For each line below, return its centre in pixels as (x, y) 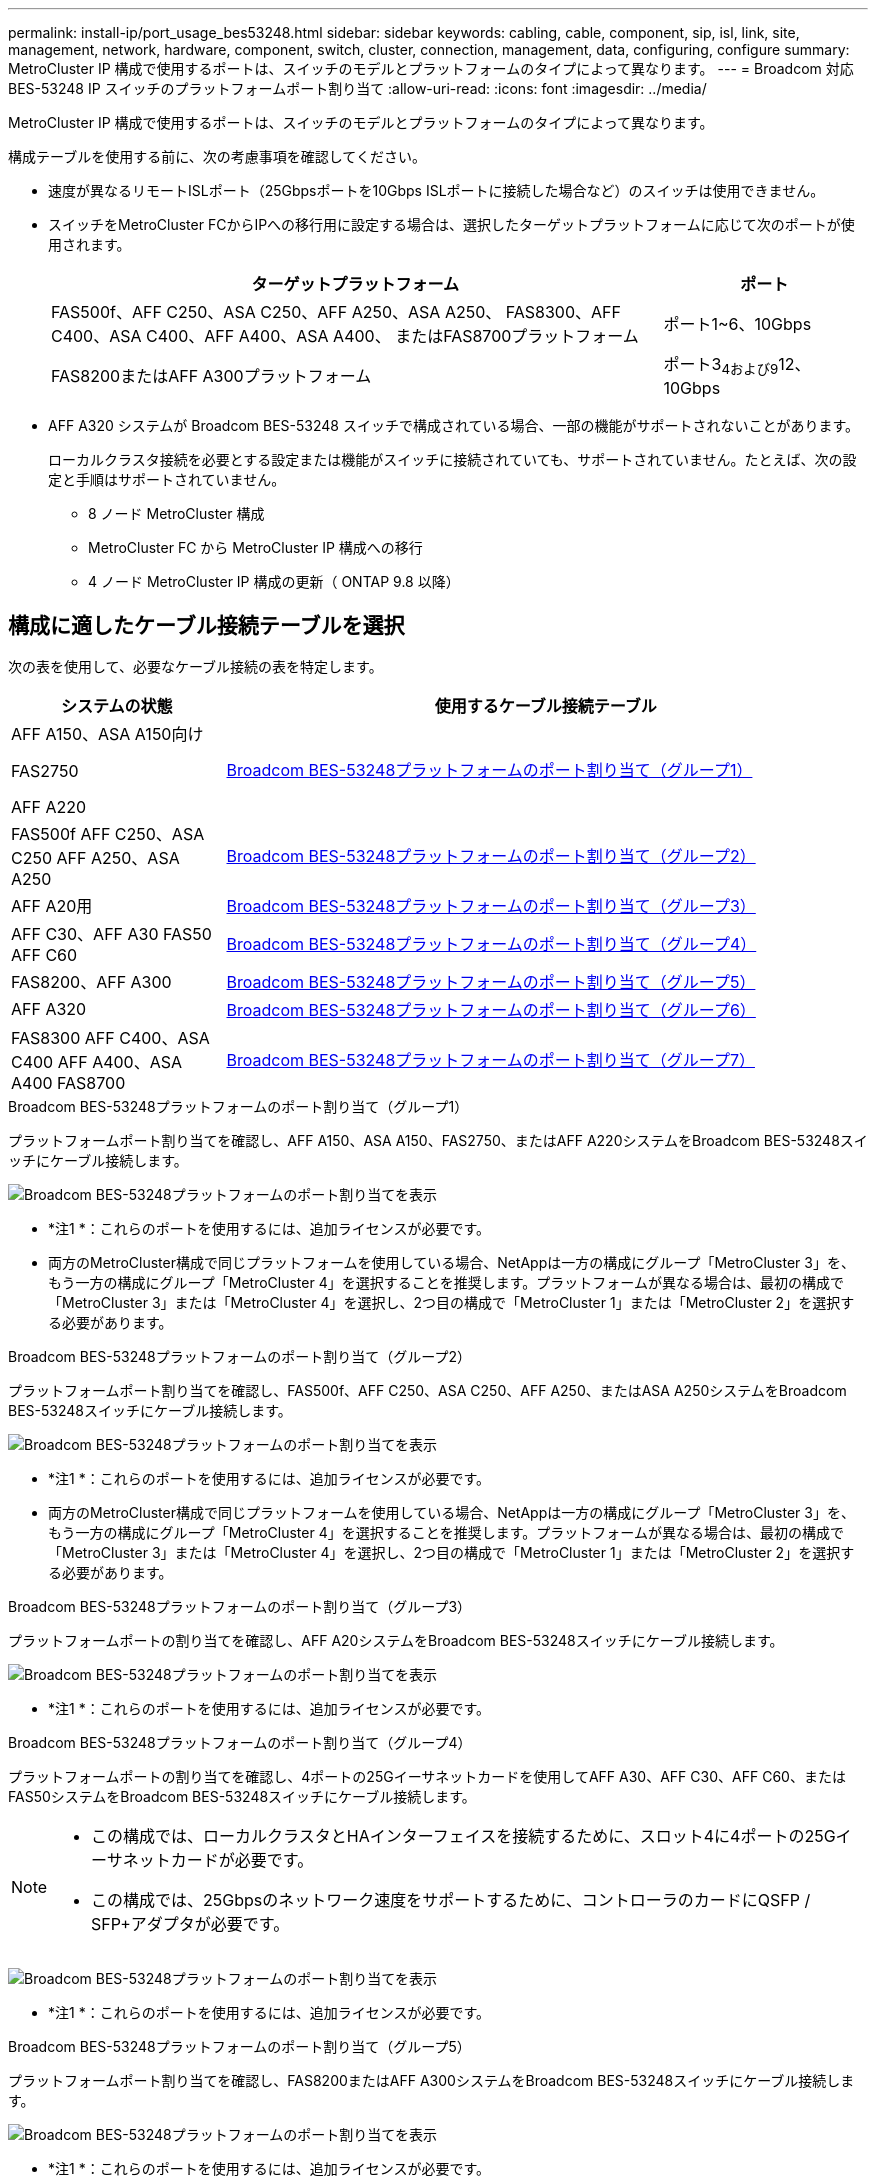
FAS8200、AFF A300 (91, 982)
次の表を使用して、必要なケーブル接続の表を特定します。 (195, 667)
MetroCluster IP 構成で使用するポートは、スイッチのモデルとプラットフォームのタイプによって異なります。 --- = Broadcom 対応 (431, 68)
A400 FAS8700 (68, 1083)
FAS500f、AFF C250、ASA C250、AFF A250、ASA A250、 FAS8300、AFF (336, 312)
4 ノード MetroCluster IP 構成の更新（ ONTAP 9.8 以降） (274, 582)
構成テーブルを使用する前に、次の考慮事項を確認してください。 (217, 156)
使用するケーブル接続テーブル (545, 706)
